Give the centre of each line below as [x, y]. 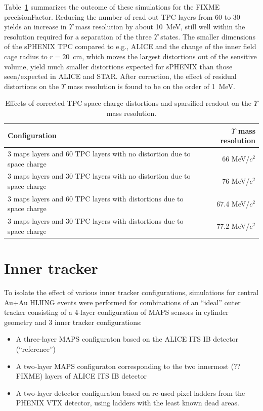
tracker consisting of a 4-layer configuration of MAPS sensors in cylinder [116, 312]
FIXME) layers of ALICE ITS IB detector [81, 376]
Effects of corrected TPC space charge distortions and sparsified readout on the [128, 103]
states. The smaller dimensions [208, 36]
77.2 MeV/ [233, 226]
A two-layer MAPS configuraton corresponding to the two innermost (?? [128, 366]
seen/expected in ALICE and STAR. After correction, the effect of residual [120, 76]
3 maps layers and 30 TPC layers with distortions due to [96, 221]
